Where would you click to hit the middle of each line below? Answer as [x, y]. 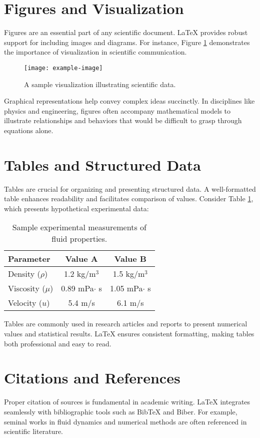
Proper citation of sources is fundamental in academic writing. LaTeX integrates [127, 402]
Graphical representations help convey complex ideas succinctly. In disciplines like [129, 101]
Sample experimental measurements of [79, 227]
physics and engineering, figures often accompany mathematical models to [117, 110]
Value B [130, 259]
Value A [81, 259]
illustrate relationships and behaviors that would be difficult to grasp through [123, 120]
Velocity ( [25, 303]
